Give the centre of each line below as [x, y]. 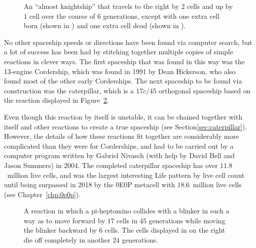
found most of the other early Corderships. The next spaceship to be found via [123, 81]
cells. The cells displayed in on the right [165, 230]
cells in [127, 220]
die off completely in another [67, 240]
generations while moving [187, 220]
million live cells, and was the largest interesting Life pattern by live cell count [126, 175]
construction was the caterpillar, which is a [69, 90]
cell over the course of [62, 16]
